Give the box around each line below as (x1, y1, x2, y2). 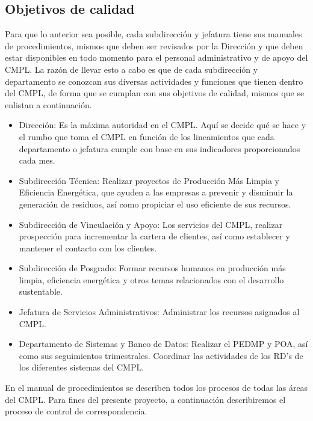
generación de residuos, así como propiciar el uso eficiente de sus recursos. (19, 197, 291, 210)
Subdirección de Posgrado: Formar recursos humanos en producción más (19, 262, 286, 274)
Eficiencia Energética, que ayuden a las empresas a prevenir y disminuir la (19, 186, 293, 198)
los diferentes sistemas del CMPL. (19, 361, 144, 373)
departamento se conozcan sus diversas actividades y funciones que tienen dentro (5, 75, 303, 87)
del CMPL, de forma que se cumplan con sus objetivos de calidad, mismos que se (5, 87, 305, 99)
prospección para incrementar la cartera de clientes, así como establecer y (19, 230, 290, 242)
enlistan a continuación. (5, 98, 92, 111)
